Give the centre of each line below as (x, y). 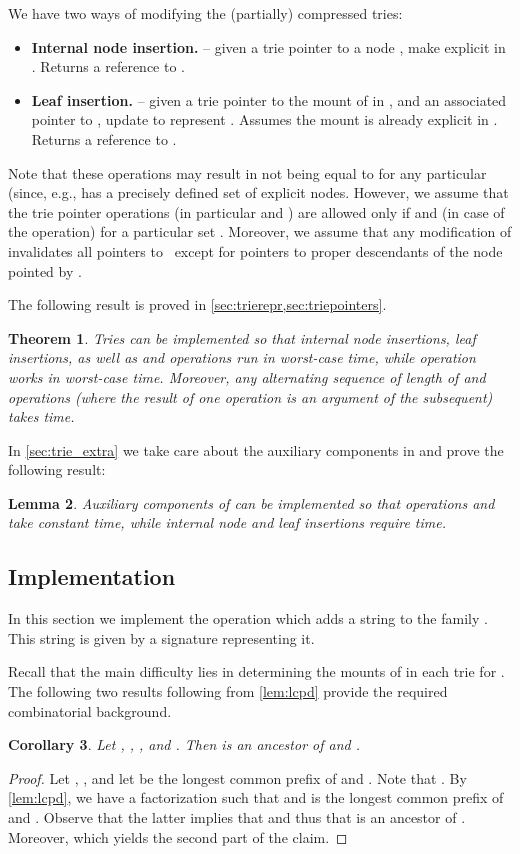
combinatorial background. (90, 710)
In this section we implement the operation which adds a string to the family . (248, 618)
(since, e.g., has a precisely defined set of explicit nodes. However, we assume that (258, 192)
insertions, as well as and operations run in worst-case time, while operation (242, 357)
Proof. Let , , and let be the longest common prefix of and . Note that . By (237, 777)
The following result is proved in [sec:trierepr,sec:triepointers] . (197, 304)
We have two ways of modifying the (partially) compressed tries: (205, 13)
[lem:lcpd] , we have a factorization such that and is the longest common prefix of (256, 797)
